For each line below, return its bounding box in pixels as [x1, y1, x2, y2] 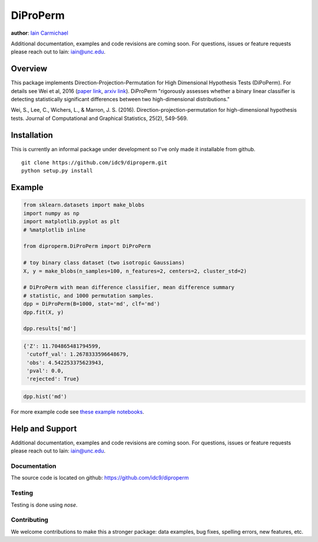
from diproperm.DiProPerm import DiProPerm [23, 243, 151, 250]
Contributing [11, 516, 48, 524]
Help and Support [11, 424, 77, 434]
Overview [11, 64, 48, 74]
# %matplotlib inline [23, 227, 86, 233]
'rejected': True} [26, 375, 79, 383]
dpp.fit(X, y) [23, 309, 64, 315]
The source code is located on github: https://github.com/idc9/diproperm [11, 474, 189, 481]
